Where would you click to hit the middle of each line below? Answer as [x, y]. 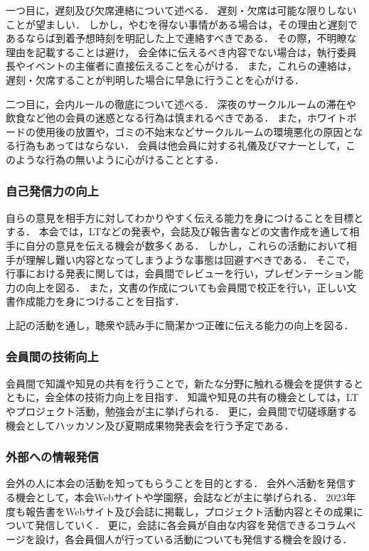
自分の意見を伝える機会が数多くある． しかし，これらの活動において [186, 245]
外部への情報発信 [52, 457]
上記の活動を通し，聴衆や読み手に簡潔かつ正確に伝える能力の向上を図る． [180, 325]
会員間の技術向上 [52, 357]
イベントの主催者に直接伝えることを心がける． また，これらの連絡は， [191, 66]
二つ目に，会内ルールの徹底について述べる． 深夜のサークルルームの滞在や [181, 103]
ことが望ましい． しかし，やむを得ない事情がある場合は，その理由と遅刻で [182, 24]
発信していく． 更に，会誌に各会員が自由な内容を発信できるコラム [191, 525]
